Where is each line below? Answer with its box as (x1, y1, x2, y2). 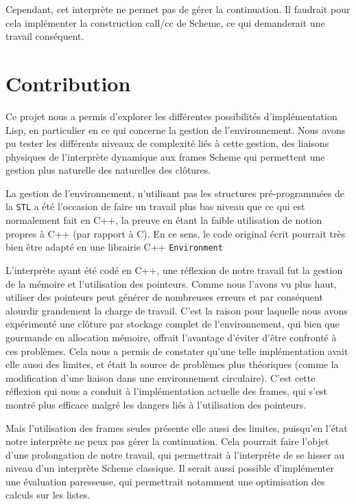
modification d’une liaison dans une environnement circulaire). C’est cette (5, 370, 316, 385)
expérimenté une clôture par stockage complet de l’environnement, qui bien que (5, 317, 340, 331)
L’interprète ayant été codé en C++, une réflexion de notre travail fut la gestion (5, 262, 343, 277)
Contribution (5, 69, 131, 97)
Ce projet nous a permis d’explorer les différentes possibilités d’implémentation (5, 108, 337, 123)
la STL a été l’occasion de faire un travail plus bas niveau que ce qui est (5, 199, 305, 214)
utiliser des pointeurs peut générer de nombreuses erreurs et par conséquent (5, 290, 323, 304)
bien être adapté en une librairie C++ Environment (5, 240, 223, 254)
